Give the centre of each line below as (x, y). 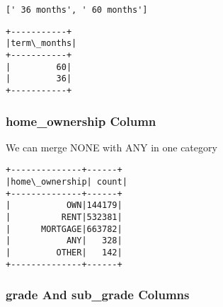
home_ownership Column (81, 121)
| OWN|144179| (64, 205)
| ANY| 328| (64, 241)
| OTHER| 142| (64, 253)
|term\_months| (41, 44)
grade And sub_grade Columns (98, 295)
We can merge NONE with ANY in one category (111, 147)
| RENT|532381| (64, 218)
